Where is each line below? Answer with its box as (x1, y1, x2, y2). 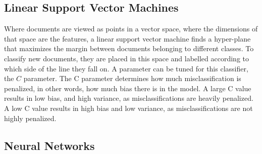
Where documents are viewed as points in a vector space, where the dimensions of (4, 23, 258, 34)
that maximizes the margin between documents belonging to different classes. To (4, 43, 254, 54)
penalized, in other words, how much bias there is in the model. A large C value (4, 83, 251, 93)
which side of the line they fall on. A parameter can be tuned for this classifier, (4, 63, 248, 73)
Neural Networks (4, 137, 95, 153)
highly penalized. (4, 112, 57, 123)
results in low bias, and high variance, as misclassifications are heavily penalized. (4, 93, 253, 103)
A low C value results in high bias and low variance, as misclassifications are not (4, 102, 253, 113)
